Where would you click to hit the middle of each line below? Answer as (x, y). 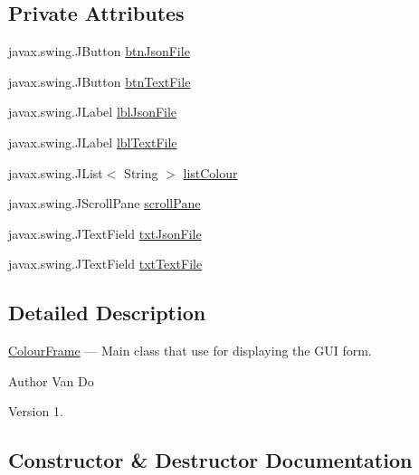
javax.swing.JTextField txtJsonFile (105, 233)
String (141, 172)
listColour (210, 172)
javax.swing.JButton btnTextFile (100, 81)
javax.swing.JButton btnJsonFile (99, 51)
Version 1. (36, 411)
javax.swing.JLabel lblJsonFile (93, 112)
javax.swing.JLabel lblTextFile (93, 142)
